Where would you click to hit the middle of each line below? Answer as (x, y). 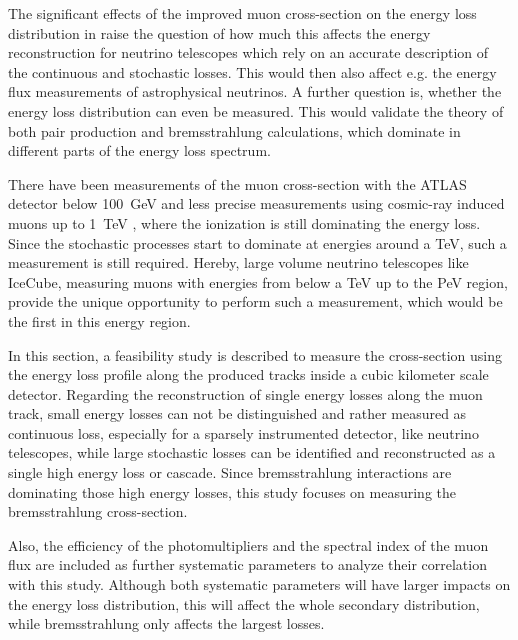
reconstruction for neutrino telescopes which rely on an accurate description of (248, 52)
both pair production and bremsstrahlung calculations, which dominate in (234, 130)
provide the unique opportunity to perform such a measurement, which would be (255, 301)
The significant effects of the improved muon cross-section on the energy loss (242, 13)
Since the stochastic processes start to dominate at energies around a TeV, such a (257, 242)
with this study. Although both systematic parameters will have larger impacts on (259, 584)
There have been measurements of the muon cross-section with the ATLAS (237, 183)
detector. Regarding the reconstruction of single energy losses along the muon (245, 393)
